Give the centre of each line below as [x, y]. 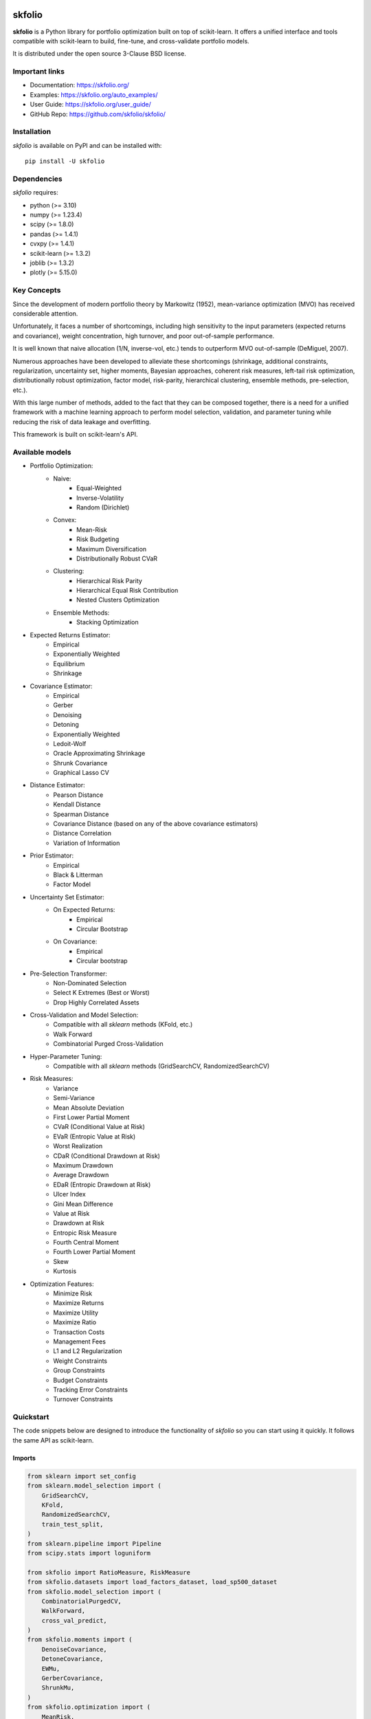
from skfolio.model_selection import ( [94, 1591]
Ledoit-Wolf [70, 743]
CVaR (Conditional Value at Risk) [99, 1127]
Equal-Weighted [99, 488]
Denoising [67, 714]
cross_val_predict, [75, 1620]
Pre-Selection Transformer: [69, 974]
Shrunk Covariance [80, 763]
